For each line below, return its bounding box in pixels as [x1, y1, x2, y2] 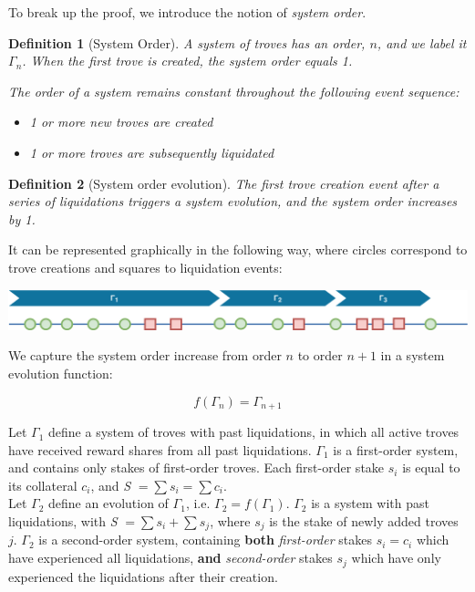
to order [297, 346, 343, 365]
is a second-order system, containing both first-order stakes [38, 530, 372, 549]
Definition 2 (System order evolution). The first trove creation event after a [8, 173, 439, 192]
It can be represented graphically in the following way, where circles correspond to [8, 240, 468, 259]
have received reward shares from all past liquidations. [8, 440, 312, 459]
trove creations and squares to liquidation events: [8, 257, 283, 276]
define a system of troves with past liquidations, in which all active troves [48, 422, 460, 441]
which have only [351, 548, 441, 567]
